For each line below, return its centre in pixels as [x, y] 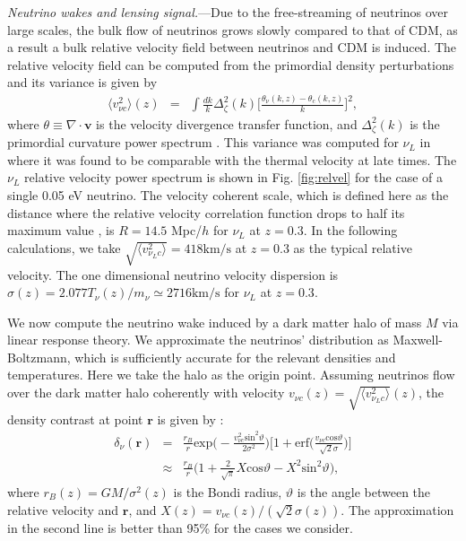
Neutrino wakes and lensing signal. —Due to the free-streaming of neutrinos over [228, 12]
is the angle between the [364, 491]
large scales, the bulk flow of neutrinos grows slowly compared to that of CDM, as [233, 29]
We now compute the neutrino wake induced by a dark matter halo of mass [215, 322]
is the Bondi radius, [228, 491]
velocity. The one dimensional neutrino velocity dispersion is [173, 274]
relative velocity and [63, 509]
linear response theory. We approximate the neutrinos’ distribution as [198, 340]
